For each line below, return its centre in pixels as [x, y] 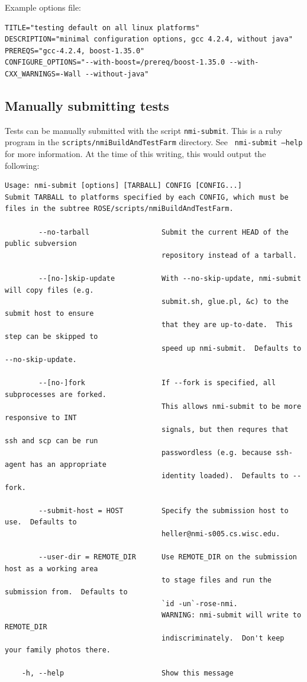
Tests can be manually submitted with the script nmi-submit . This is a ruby [143, 130]
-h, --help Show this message [127, 673]
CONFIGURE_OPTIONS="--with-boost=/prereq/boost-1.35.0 [115, 63]
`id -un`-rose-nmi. [199, 603]
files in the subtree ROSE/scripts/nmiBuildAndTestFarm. [119, 209]
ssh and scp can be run [51, 441]
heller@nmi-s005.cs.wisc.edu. [221, 534]
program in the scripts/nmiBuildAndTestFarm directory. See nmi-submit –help [154, 142]
